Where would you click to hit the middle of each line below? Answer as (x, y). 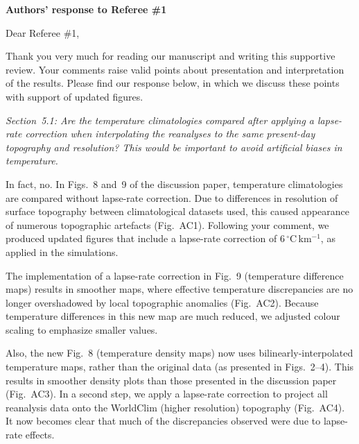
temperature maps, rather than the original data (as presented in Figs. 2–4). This (180, 367)
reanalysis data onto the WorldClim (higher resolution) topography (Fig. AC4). (175, 407)
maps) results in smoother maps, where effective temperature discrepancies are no (179, 289)
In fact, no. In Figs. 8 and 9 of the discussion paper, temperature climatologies (174, 183)
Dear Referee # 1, (43, 32)
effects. (40, 435)
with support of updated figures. (75, 96)
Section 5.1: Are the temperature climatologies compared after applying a (160, 120)
